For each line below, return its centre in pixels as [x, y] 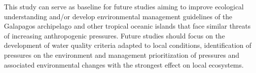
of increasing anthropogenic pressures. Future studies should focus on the [114, 35]
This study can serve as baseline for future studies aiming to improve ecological [124, 6]
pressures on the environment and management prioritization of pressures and [122, 55]
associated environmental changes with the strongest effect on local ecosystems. [124, 64]
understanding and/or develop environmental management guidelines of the [118, 16]
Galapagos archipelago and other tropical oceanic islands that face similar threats [128, 26]
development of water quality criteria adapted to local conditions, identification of [128, 45]
